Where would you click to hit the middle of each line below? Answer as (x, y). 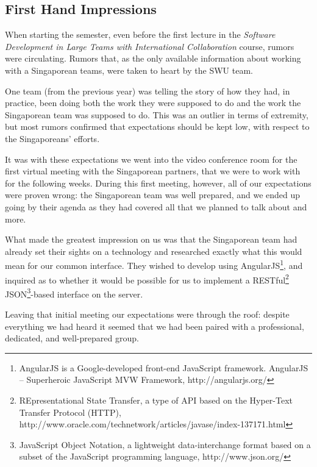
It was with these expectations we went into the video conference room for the (151, 159)
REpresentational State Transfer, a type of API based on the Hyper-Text (156, 400)
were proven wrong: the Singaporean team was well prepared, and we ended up (153, 195)
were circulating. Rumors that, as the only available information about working (153, 58)
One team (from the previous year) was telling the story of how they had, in (148, 91)
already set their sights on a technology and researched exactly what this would (154, 251)
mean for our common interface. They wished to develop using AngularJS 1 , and (154, 264)
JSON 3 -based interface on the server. (74, 293)
